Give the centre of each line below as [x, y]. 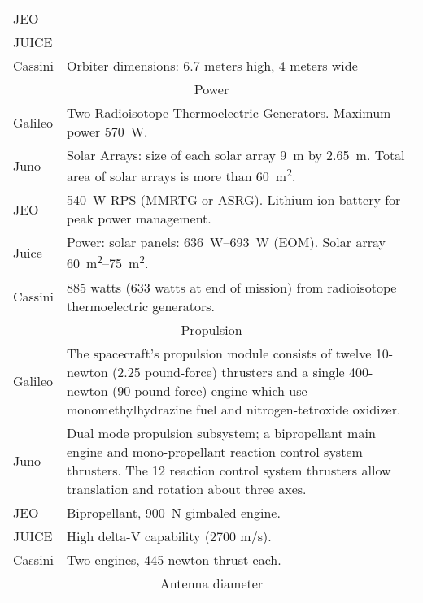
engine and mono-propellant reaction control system [214, 451]
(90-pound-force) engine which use [209, 390]
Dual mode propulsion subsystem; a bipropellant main [221, 432]
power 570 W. [107, 131]
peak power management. [139, 219]
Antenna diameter [211, 583]
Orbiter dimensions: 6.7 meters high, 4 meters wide [212, 65]
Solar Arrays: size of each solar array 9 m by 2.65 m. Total [235, 155]
